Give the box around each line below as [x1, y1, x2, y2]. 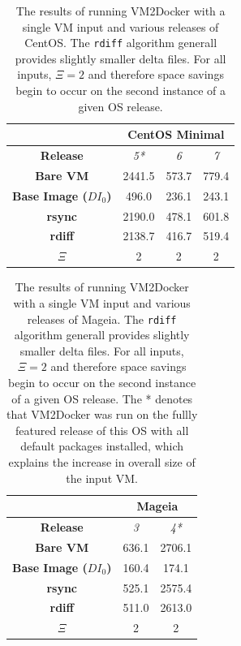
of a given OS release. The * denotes [11, 390, 193, 407]
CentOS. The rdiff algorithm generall [24, 34, 217, 51]
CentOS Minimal [127, 126, 225, 143]
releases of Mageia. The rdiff [27, 310, 177, 327]
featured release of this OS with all [15, 421, 189, 438]
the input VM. [66, 469, 138, 486]
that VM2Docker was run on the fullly [6, 406, 198, 423]
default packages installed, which [20, 437, 184, 454]
